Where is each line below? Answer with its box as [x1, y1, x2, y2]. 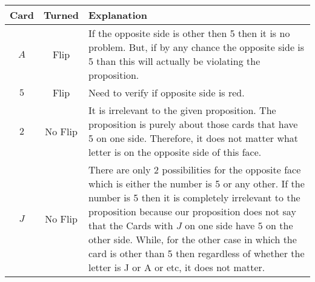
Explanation [88, 8, 147, 22]
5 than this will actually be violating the [88, 54, 260, 68]
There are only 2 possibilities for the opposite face [88, 163, 301, 176]
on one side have [185, 218, 255, 232]
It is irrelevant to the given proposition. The [88, 103, 276, 117]
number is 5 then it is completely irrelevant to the [88, 190, 300, 204]
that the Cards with [88, 218, 173, 232]
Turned [44, 8, 79, 22]
